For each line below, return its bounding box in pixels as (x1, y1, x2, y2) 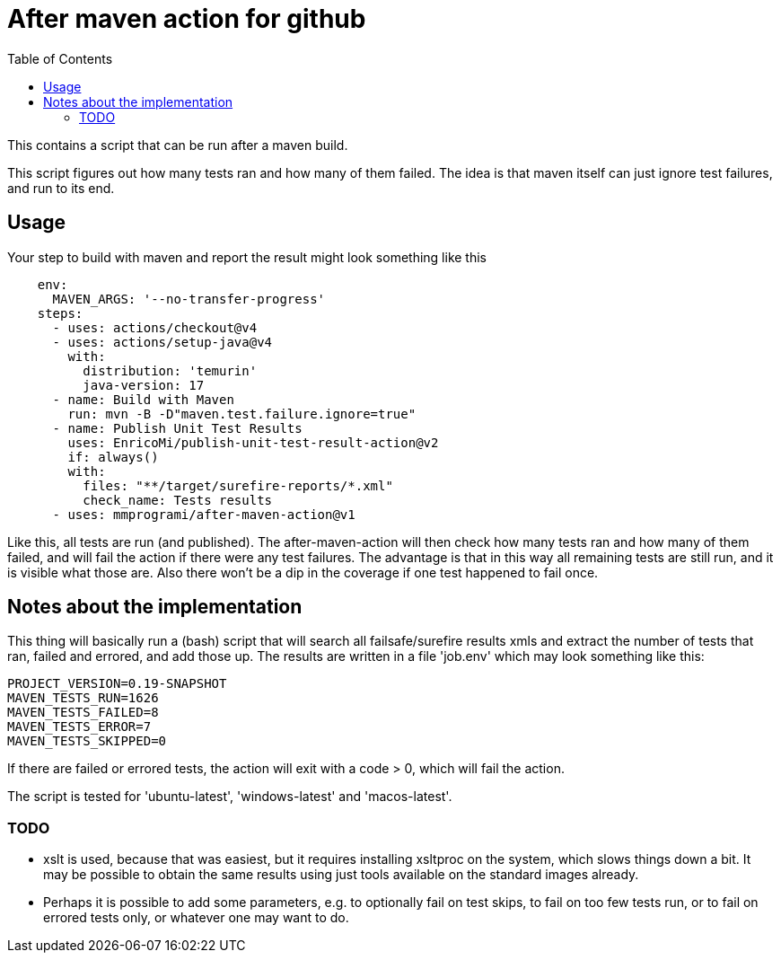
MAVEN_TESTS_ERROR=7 (7, 719, 152, 735)
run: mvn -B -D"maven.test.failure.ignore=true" (67, 406, 417, 421)
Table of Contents (7, 50, 113, 66)
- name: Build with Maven (52, 392, 234, 407)
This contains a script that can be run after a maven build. (7, 137, 348, 153)
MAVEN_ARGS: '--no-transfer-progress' (52, 291, 326, 306)
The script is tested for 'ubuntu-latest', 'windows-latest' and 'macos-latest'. (7, 788, 452, 805)
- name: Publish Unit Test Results (52, 420, 303, 436)
